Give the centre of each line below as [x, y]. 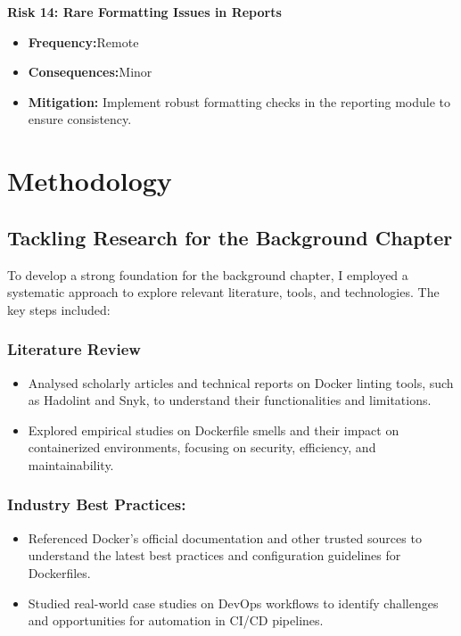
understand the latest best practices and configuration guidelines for [214, 555]
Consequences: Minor [90, 72]
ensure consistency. [80, 119]
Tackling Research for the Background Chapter [230, 237]
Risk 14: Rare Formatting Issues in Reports [144, 12]
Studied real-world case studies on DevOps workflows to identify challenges [233, 603]
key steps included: [59, 309]
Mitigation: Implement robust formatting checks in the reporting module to [239, 101]
